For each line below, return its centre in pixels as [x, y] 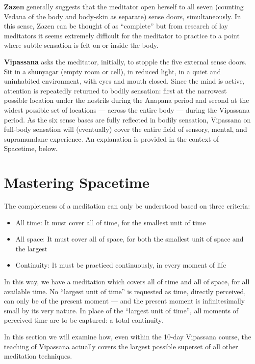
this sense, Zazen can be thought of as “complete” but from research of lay [116, 26]
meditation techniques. [38, 356]
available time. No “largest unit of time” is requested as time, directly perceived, [125, 291]
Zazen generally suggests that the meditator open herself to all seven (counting [124, 6]
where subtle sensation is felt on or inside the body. [81, 45]
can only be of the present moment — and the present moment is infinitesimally [125, 301]
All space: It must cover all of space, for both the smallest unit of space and [129, 239]
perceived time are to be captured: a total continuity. [84, 320]
